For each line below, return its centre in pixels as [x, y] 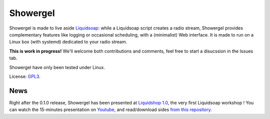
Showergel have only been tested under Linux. [57, 67]
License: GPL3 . [25, 76]
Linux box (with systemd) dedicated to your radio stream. [68, 42]
